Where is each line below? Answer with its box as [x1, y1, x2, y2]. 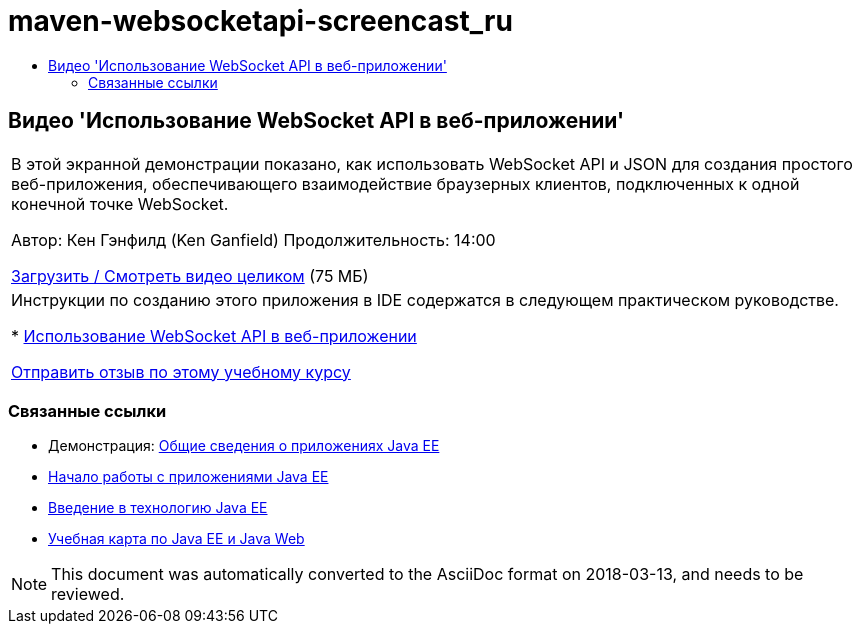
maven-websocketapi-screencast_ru [8, 4, 513, 38]
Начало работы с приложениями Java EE [48, 468, 329, 486]
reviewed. [51, 584, 125, 605]
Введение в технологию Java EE [48, 499, 268, 517]
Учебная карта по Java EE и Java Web [48, 530, 305, 548]
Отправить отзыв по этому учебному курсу [11, 361, 351, 382]
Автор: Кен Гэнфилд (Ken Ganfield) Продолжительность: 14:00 [11, 229, 496, 250]
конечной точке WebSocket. [11, 193, 229, 214]
